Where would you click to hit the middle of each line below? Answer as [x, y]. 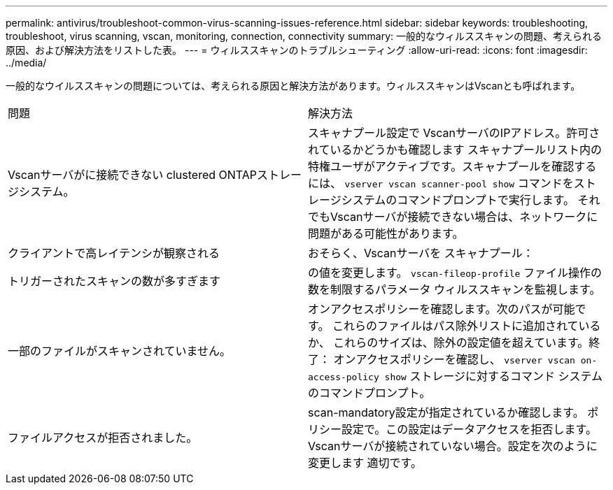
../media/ [26, 63]
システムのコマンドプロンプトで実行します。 [458, 200]
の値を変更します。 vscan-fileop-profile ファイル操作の [455, 273]
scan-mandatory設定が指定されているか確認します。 [446, 412]
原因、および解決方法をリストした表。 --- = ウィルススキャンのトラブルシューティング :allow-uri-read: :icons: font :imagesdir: [297, 50]
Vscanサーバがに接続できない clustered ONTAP [133, 175]
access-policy [344, 377]
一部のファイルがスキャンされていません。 [120, 351]
